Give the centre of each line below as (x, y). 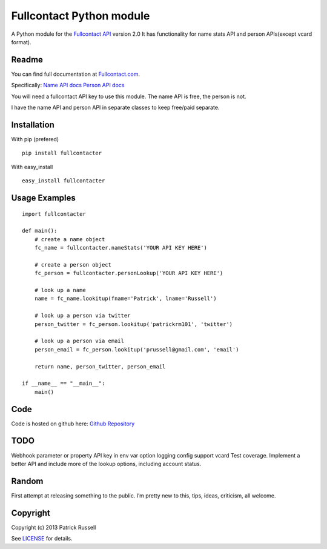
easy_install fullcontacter (64, 181)
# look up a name (60, 290)
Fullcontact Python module (81, 16)
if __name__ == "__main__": (64, 384)
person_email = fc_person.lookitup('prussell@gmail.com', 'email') (137, 349)
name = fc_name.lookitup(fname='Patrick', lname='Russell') (126, 299)
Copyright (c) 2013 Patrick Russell (54, 527)
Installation (33, 125)
